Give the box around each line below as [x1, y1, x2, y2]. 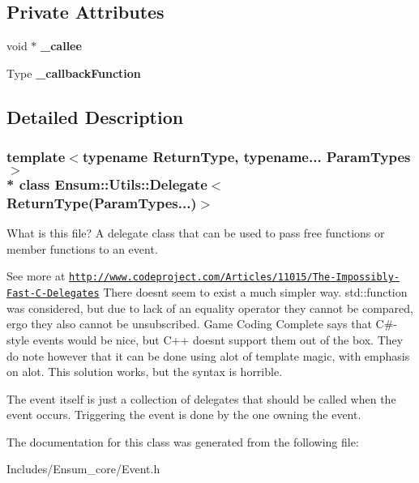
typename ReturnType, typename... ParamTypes [82, 147, 411, 167]
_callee [41, 37, 82, 54]
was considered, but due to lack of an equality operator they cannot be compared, [6, 299, 413, 316]
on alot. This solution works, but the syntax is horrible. [6, 363, 283, 380]
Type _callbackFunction [6, 64, 141, 81]
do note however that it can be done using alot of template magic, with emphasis [6, 347, 410, 364]
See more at [6, 267, 66, 284]
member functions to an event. [6, 240, 158, 257]
